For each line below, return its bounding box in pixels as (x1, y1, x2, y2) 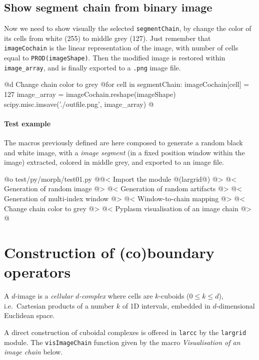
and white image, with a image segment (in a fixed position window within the (4, 147, 245, 157)
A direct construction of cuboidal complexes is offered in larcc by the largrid (4, 327, 246, 337)
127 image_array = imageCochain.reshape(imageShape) (4, 89, 176, 99)
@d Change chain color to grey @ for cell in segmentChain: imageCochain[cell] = (4, 79, 249, 89)
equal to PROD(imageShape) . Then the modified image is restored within (4, 52, 225, 63)
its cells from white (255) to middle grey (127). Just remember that (4, 32, 211, 43)
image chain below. (4, 347, 63, 357)
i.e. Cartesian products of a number (4, 300, 114, 311)
